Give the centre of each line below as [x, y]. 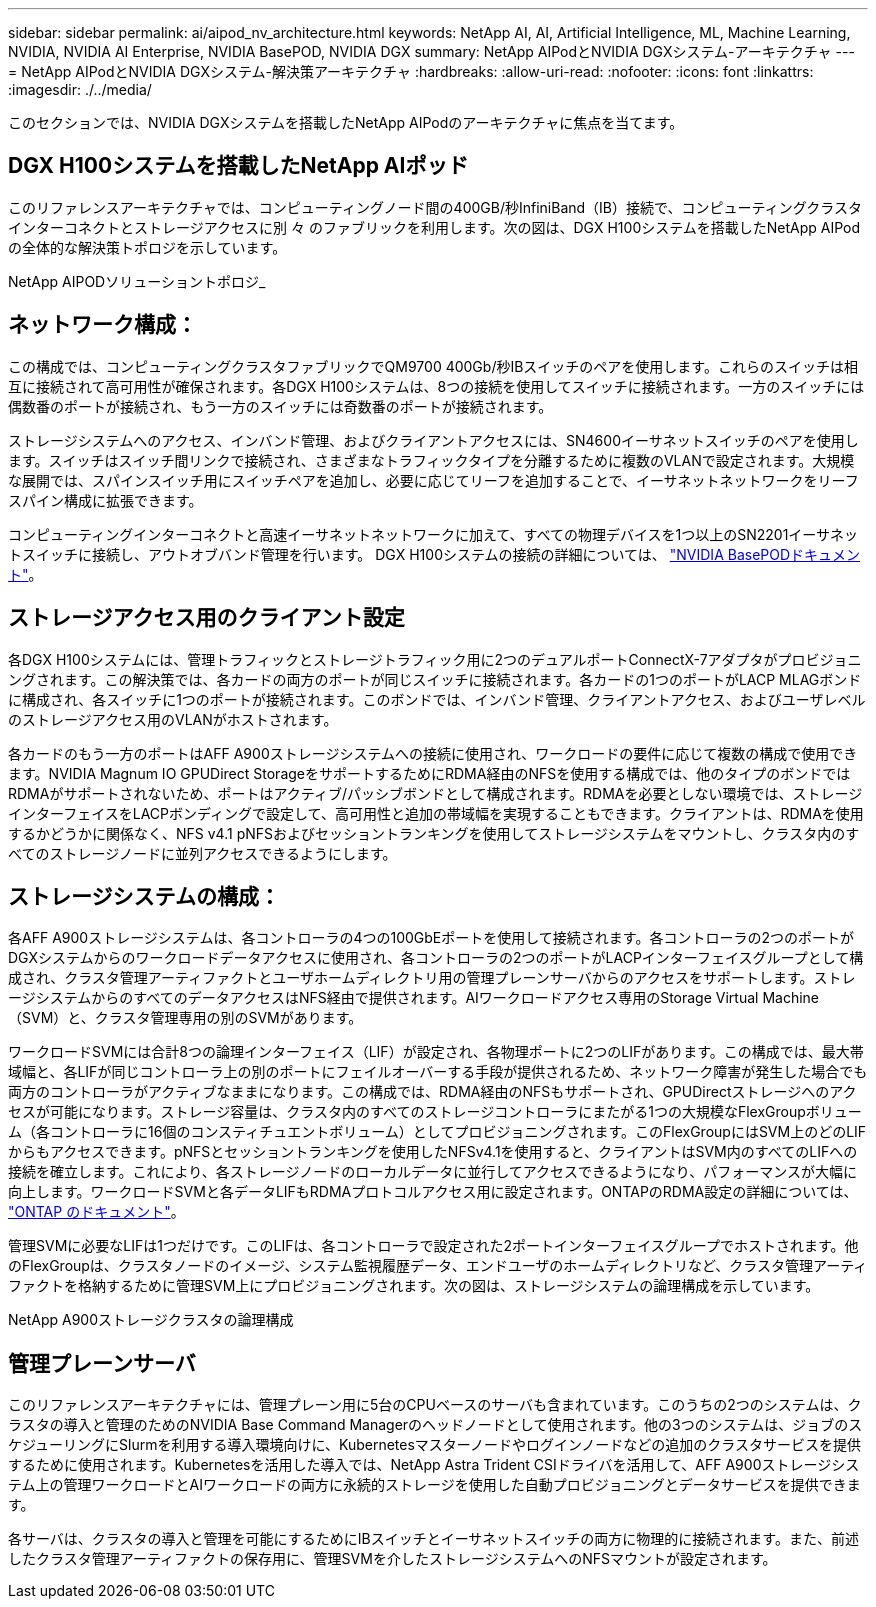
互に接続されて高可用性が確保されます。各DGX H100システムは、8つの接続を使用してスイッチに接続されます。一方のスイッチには [436, 386]
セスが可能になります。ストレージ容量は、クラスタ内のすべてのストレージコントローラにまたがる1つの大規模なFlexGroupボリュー [435, 1112]
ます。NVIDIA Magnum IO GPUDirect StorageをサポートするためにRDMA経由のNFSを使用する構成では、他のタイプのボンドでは [429, 773]
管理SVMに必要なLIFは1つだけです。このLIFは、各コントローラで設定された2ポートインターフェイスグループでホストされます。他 [433, 1246]
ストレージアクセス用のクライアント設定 [206, 618]
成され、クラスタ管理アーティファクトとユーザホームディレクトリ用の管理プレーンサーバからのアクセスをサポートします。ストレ [432, 978]
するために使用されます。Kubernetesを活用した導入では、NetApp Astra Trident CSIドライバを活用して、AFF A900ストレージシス [434, 1465]
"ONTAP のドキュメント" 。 [96, 1212]
